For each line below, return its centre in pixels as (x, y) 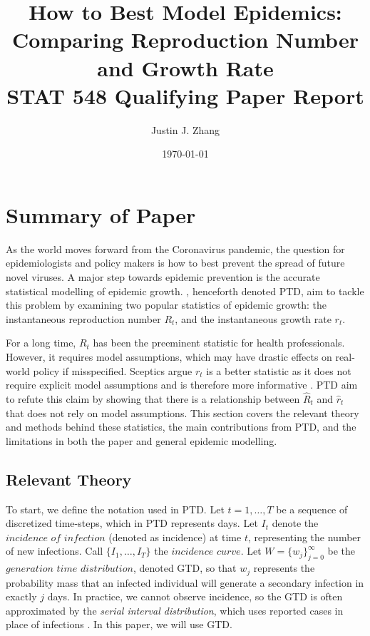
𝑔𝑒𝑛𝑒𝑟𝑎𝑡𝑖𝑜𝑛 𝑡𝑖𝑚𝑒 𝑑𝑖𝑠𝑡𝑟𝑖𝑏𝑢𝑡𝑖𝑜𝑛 (70, 569)
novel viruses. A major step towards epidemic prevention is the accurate (163, 277)
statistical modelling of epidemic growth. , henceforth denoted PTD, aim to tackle (185, 291)
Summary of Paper (101, 214)
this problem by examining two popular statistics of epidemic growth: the (166, 305)
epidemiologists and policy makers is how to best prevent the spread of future (175, 263)
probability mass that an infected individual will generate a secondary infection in (185, 582)
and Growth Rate (185, 67)
